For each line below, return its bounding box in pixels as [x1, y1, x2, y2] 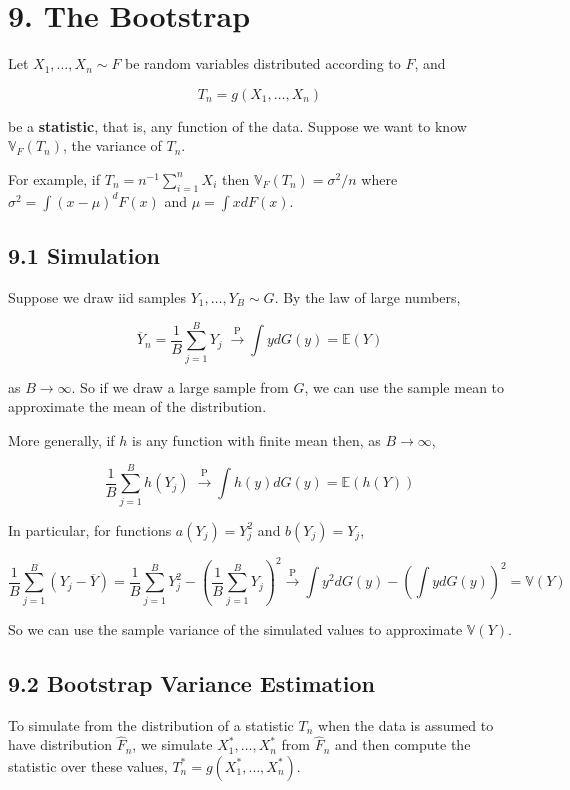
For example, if [8, 168, 101, 189]
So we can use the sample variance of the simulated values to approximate [8, 618, 463, 639]
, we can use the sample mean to [304, 376, 505, 397]
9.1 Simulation [8, 240, 160, 271]
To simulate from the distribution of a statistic [8, 714, 294, 735]
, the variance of [62, 135, 162, 156]
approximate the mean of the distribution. [8, 396, 267, 417]
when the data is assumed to [318, 714, 494, 735]
